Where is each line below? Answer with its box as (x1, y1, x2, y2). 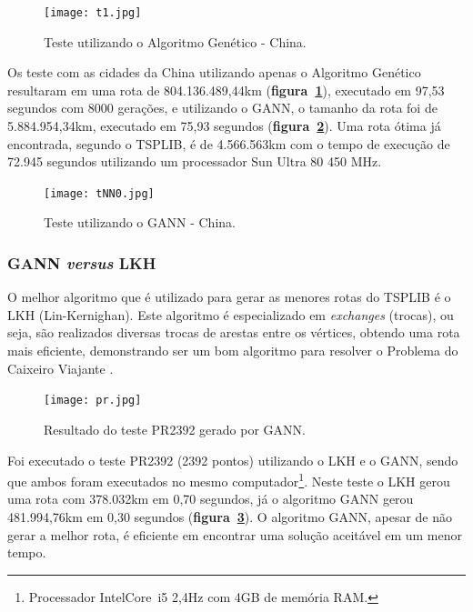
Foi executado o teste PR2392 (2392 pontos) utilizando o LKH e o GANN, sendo (7, 450, 458, 469)
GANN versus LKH (7, 251, 156, 274)
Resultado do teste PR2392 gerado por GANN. (44, 419, 306, 438)
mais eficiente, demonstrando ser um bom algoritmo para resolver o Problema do (7, 341, 458, 360)
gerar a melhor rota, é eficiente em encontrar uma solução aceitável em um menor (7, 525, 462, 544)
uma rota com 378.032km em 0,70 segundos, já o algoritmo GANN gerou (7, 489, 414, 508)
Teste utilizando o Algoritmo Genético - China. (44, 32, 307, 51)
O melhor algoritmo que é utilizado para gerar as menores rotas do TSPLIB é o (7, 287, 451, 306)
